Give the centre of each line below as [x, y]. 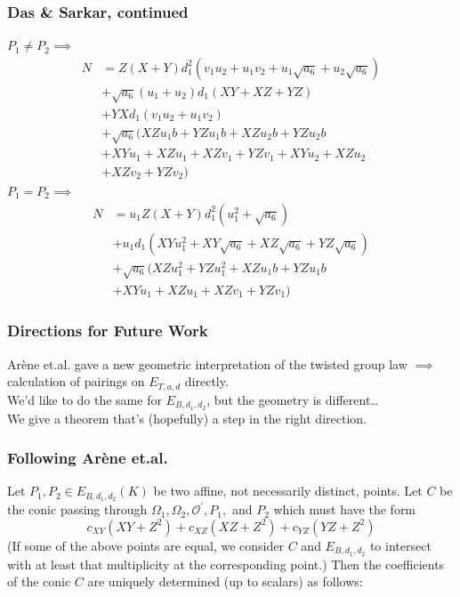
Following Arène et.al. [88, 458]
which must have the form [345, 509]
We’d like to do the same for [85, 399]
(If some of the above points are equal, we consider [145, 545]
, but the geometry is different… [293, 399]
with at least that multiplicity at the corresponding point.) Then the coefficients [226, 564]
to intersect [400, 545]
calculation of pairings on [76, 381]
